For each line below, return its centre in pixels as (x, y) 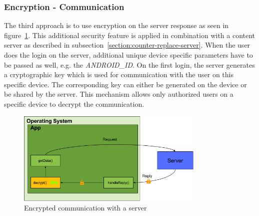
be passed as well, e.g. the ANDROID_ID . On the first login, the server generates (129, 64)
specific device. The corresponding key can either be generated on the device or (125, 84)
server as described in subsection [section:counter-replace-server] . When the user (127, 45)
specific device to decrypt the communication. (74, 103)
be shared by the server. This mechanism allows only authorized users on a (119, 94)
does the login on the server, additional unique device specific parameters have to (128, 55)
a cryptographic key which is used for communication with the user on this (119, 74)
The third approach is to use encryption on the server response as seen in (116, 25)
